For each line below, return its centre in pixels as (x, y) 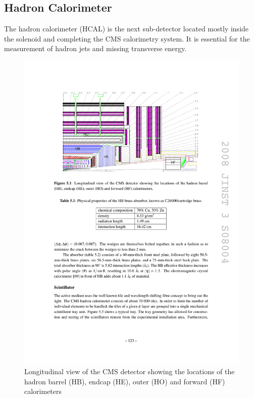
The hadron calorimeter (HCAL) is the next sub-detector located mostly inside (126, 29)
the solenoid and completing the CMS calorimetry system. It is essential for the (127, 38)
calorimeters (43, 391)
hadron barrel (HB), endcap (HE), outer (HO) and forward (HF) (125, 381)
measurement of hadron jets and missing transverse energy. (95, 48)
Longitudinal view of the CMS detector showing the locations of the (130, 371)
